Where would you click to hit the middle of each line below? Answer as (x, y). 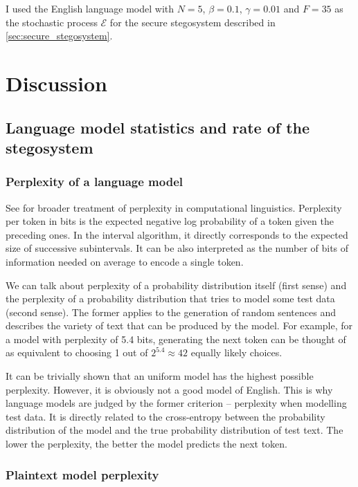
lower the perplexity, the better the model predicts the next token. (147, 444)
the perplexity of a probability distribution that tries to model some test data (170, 298)
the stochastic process (52, 22)
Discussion (56, 83)
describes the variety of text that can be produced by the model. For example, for (179, 325)
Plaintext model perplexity (82, 474)
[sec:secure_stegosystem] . (59, 36)
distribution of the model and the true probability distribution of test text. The (174, 430)
